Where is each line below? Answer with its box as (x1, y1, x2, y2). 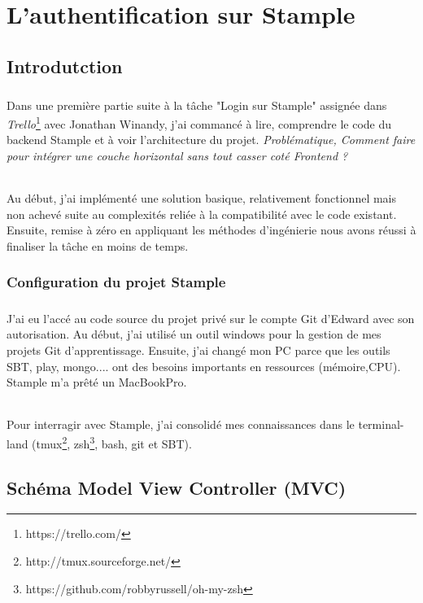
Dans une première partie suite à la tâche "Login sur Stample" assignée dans (7, 96, 387, 113)
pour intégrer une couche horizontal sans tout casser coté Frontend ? (7, 146, 348, 164)
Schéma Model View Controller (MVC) (7, 474, 347, 500)
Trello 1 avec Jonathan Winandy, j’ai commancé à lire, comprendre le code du (7, 113, 392, 132)
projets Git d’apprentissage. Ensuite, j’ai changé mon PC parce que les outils (7, 341, 390, 358)
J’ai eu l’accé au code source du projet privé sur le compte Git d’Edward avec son (7, 309, 415, 326)
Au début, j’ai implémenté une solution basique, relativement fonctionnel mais (7, 190, 397, 207)
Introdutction (7, 53, 123, 78)
